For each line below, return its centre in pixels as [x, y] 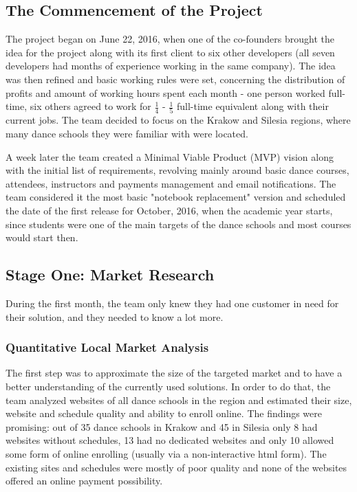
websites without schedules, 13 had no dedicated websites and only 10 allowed [170, 440]
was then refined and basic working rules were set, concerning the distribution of [175, 79]
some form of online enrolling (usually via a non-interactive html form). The [166, 454]
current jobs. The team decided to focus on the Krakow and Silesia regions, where [178, 120]
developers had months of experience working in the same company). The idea [171, 66]
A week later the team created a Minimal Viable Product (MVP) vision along [170, 156]
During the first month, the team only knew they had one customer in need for [172, 303]
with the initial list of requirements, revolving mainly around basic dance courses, [177, 170]
